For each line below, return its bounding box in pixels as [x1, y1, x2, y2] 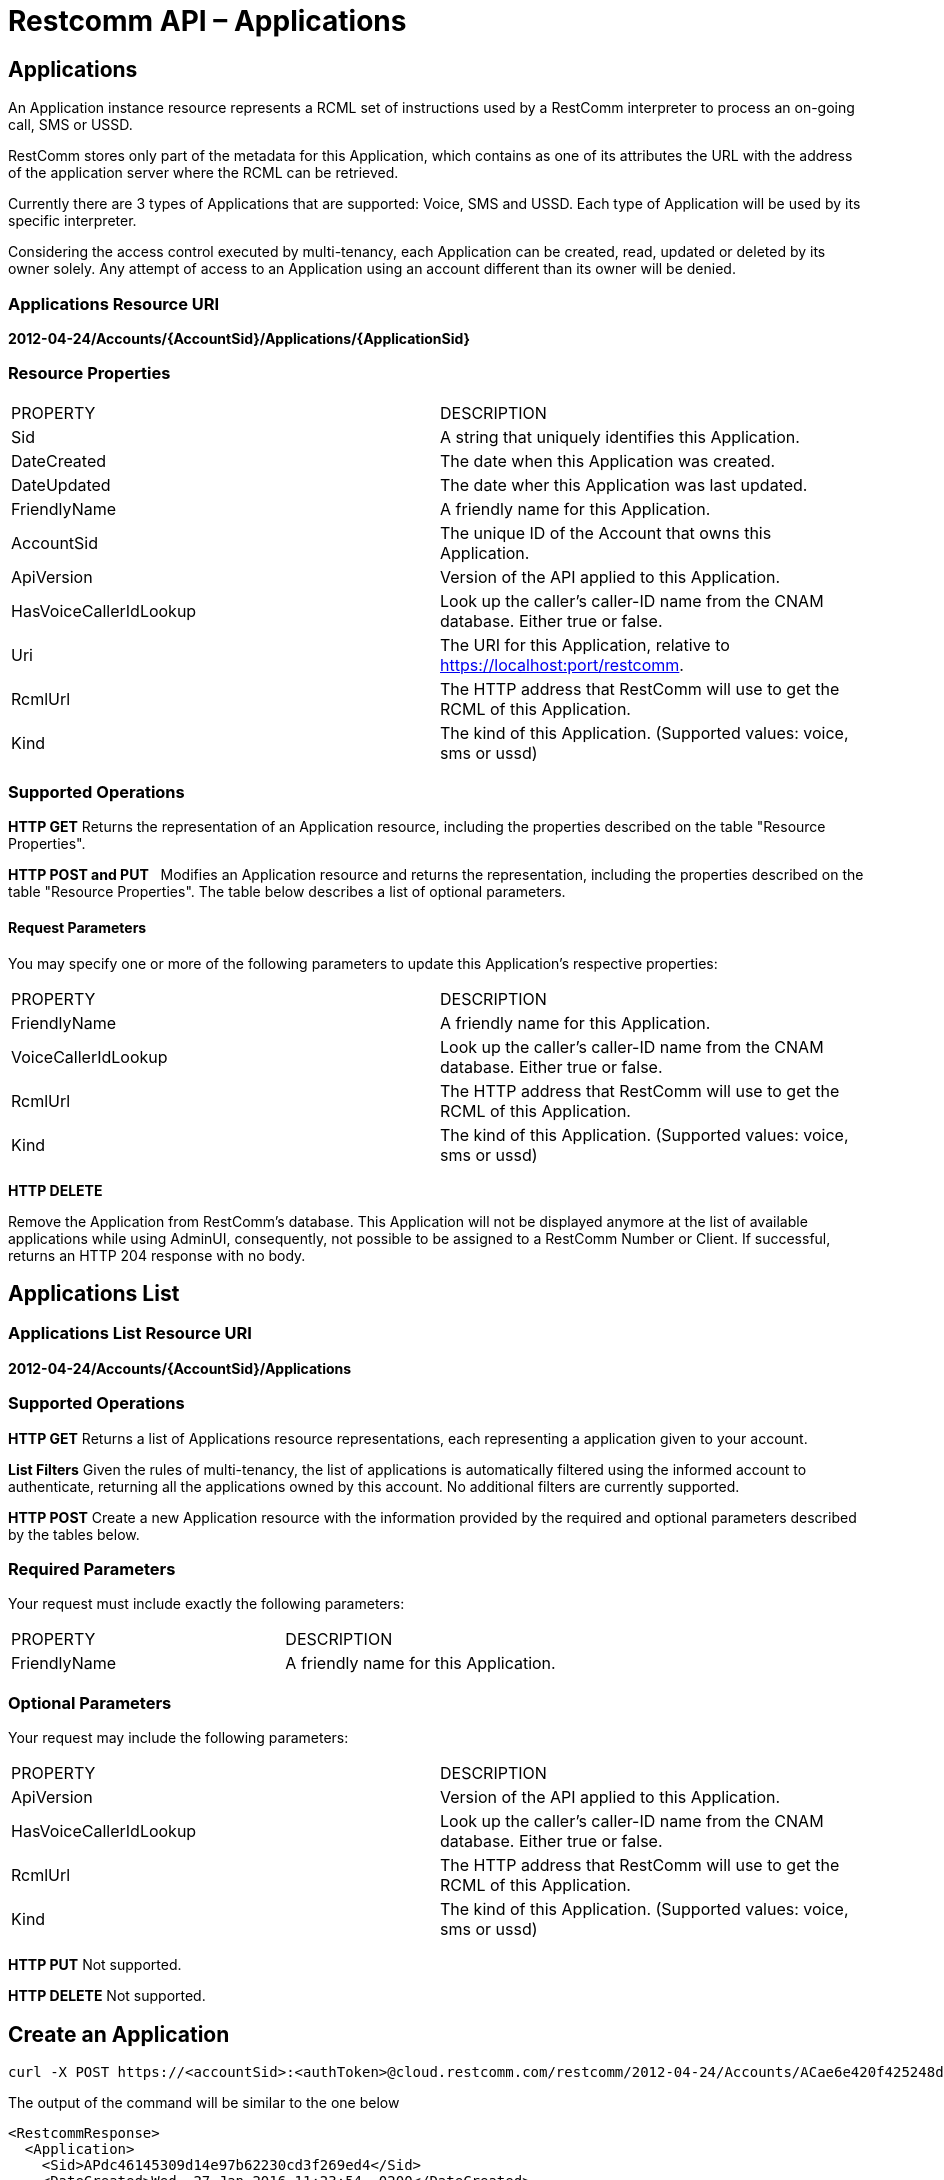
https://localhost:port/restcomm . [440, 654, 684, 675]
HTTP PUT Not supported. [8, 1956, 182, 1974]
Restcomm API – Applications [8, 4, 407, 38]
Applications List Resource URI [8, 1323, 252, 1344]
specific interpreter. [8, 212, 137, 230]
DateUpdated [11, 474, 111, 495]
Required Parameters [8, 1558, 176, 1579]
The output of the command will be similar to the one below [8, 2093, 400, 2111]
